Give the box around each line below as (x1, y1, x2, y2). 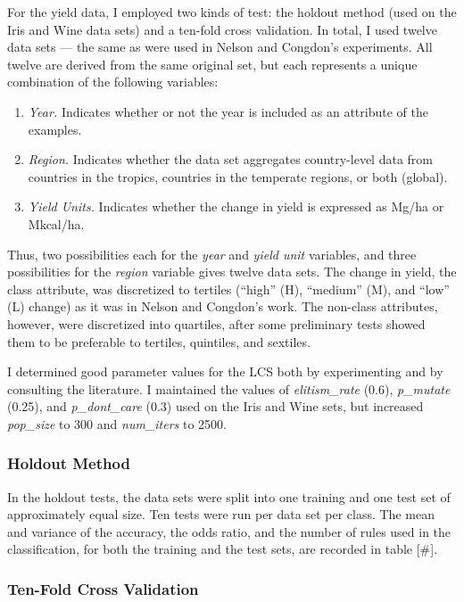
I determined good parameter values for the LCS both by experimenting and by (7, 362, 443, 381)
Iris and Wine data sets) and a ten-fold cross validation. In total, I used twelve (7, 20, 437, 38)
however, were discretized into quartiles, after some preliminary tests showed (7, 314, 426, 333)
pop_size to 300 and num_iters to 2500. (7, 414, 227, 433)
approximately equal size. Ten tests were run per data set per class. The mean (7, 505, 435, 524)
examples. (28, 120, 82, 138)
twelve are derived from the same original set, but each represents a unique (7, 54, 418, 73)
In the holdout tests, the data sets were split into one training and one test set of (7, 487, 451, 506)
